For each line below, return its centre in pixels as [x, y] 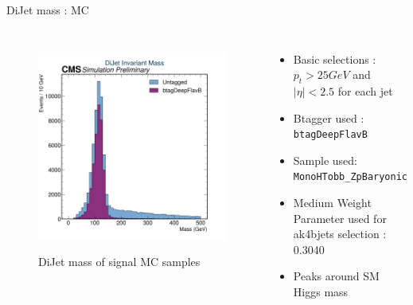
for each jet [365, 90]
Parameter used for [340, 218]
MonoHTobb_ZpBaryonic [350, 177]
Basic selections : [335, 59]
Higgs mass [321, 292]
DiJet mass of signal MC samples [119, 262]
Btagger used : [329, 117]
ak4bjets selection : [340, 234]
